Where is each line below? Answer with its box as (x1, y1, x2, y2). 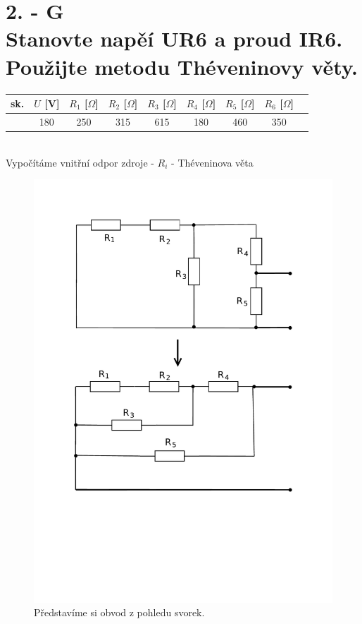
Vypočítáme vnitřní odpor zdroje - (6, 155, 154, 169)
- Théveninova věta (171, 155, 254, 169)
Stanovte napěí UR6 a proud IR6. (6, 24, 343, 53)
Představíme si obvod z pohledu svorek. (34, 605, 205, 620)
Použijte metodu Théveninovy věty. (6, 52, 358, 80)
